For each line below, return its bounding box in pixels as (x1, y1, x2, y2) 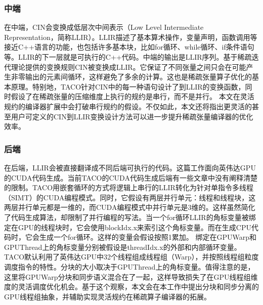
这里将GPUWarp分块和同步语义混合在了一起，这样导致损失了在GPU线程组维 (4, 271, 258, 282)
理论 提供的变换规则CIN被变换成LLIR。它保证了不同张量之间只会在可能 (11, 61, 246, 72)
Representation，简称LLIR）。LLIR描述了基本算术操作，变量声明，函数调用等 (4, 31, 257, 42)
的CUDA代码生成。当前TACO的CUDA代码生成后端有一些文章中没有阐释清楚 (4, 172, 257, 183)
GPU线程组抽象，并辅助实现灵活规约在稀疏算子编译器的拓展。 (4, 291, 211, 301)
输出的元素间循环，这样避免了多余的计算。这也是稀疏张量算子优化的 (25, 71, 252, 82)
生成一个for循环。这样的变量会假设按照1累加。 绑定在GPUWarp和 (39, 232, 256, 242)
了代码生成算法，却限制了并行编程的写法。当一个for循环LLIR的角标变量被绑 (4, 211, 256, 222)
